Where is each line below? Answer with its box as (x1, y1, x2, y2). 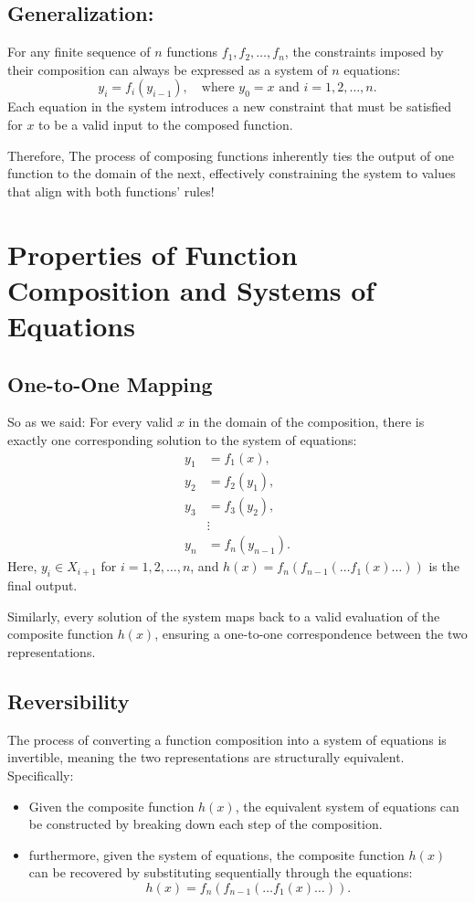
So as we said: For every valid (7, 412, 174, 431)
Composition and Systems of (7, 271, 375, 308)
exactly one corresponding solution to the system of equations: (7, 430, 357, 449)
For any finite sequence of (7, 42, 151, 61)
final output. (7, 576, 78, 595)
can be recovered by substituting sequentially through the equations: (28, 863, 413, 882)
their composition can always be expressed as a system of (7, 59, 328, 79)
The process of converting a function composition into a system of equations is (7, 729, 447, 749)
